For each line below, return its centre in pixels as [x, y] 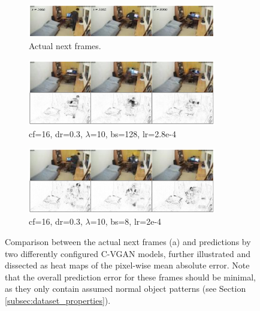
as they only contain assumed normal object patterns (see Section [126, 289]
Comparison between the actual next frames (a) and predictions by [128, 241]
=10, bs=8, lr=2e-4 [126, 221]
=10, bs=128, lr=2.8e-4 [133, 133]
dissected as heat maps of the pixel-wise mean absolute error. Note [127, 265]
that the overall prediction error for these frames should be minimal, [130, 277]
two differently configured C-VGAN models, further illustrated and [128, 253]
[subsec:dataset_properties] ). [58, 300]
